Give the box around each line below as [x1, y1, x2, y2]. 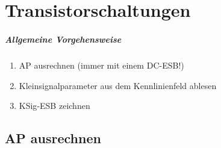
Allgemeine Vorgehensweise [5, 32, 122, 45]
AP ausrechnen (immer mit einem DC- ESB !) [19, 58, 184, 71]
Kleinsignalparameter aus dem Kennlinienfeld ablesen [19, 79, 217, 91]
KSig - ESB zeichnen [19, 99, 90, 112]
